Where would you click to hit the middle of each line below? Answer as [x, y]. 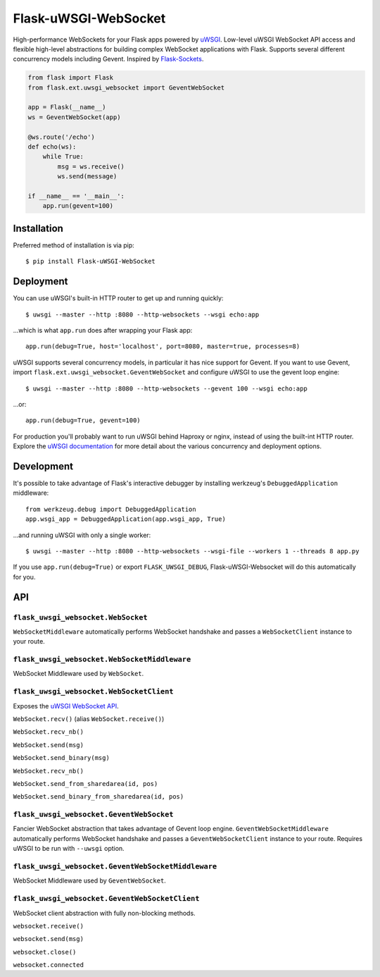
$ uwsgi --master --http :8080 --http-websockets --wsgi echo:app [142, 314]
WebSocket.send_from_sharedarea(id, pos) [85, 784]
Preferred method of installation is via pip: [74, 245]
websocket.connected [49, 965]
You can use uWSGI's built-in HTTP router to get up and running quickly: [118, 298]
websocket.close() [45, 952]
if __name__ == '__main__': [76, 196]
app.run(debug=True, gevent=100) [83, 420]
